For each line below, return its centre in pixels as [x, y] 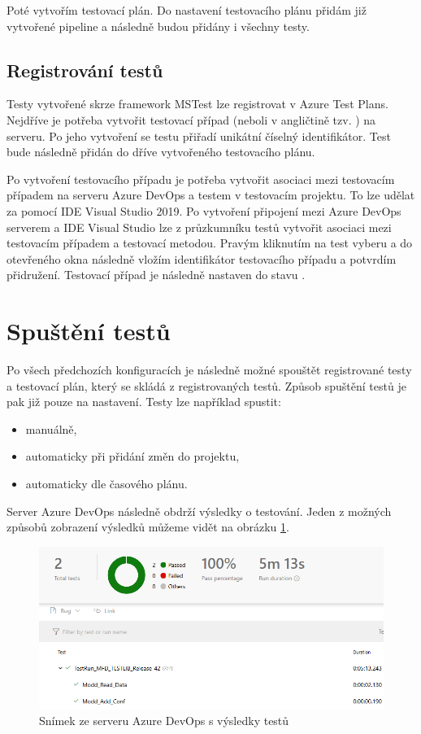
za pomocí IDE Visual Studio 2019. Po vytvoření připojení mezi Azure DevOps [204, 210]
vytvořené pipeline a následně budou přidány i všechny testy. [158, 26]
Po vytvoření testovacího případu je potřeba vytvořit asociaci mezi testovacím [201, 179]
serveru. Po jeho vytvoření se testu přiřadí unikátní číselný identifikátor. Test [199, 135]
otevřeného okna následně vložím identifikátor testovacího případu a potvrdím [202, 258]
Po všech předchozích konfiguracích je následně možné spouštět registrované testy [209, 370]
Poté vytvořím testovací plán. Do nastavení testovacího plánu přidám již [187, 10]
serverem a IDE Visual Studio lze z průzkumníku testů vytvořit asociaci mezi [199, 227]
